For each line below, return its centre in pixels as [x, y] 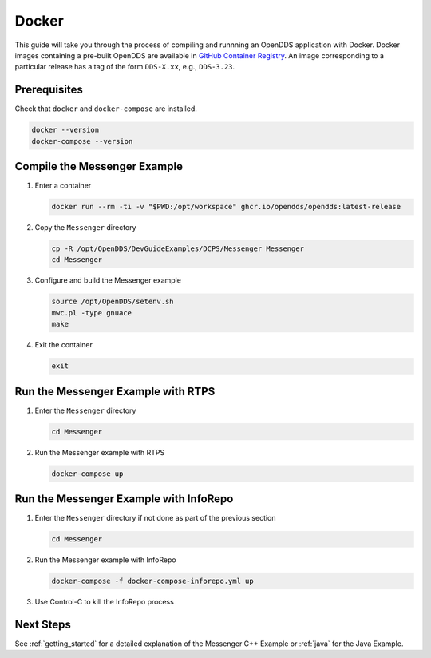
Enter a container [63, 186]
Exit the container [64, 345]
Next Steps [43, 624]
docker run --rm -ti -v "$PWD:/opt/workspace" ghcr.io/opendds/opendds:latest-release [226, 207]
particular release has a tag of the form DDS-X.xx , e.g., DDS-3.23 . [125, 67]
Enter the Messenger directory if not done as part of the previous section [155, 518]
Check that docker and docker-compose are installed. [106, 109]
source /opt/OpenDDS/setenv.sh [113, 302]
